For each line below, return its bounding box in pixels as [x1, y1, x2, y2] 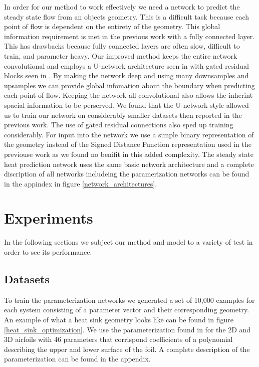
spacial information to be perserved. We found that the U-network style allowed [4, 99, 249, 110]
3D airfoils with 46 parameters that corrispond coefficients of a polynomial [4, 334, 233, 344]
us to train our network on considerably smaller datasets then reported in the [4, 109, 242, 120]
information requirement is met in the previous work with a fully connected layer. [4, 31, 255, 41]
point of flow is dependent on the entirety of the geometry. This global [4, 21, 220, 32]
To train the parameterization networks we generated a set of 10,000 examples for [4, 294, 255, 305]
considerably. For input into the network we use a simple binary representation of [4, 129, 254, 139]
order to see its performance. [4, 247, 92, 257]
